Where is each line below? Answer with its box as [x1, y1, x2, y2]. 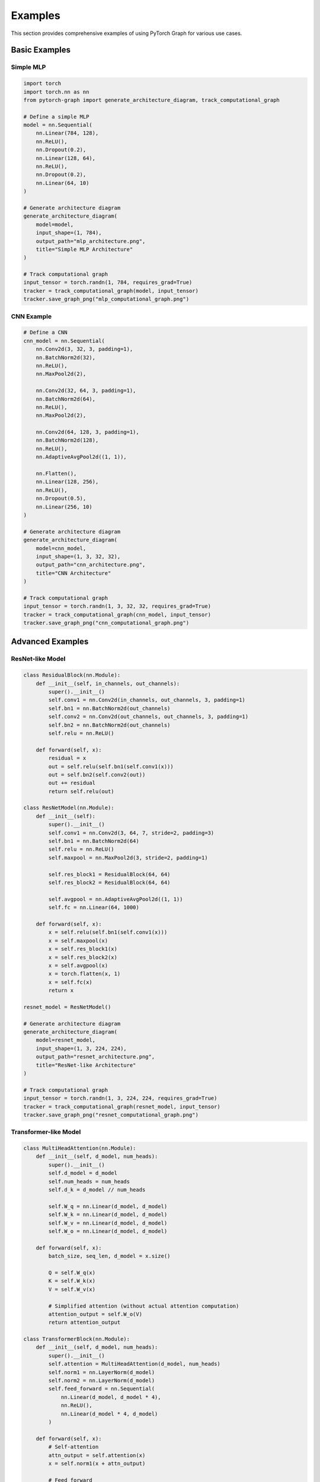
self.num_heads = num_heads [48, 1178, 130, 1185]
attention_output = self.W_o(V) [48, 1311, 142, 1317]
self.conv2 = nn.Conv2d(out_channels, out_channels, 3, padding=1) [48, 713, 249, 720]
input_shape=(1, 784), [36, 229, 102, 237]
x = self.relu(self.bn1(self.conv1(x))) [48, 929, 168, 936]
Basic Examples [11, 45, 71, 55]
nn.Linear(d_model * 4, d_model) [60, 1410, 158, 1417]
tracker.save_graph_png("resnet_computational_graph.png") [23, 1111, 199, 1118]
